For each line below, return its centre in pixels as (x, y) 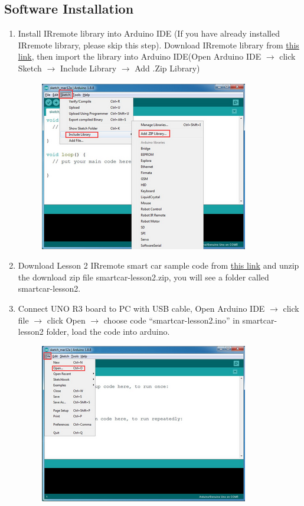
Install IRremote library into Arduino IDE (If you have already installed (149, 33)
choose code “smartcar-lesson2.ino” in (171, 320)
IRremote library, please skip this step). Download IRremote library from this (158, 45)
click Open (66, 320)
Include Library (88, 68)
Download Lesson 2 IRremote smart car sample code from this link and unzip (158, 265)
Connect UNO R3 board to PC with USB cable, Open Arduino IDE (141, 308)
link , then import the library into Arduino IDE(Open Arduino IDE (140, 56)
